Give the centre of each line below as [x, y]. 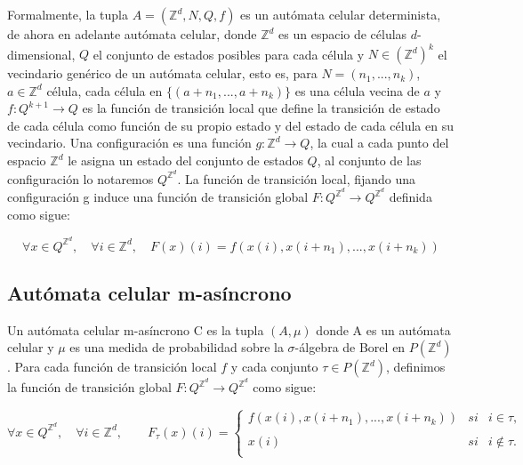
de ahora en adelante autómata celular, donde [132, 34]
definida [410, 197]
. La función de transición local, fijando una [297, 178]
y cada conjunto [274, 367]
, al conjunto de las [369, 160]
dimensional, [41, 54]
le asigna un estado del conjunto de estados [185, 160]
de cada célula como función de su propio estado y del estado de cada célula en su [230, 125]
